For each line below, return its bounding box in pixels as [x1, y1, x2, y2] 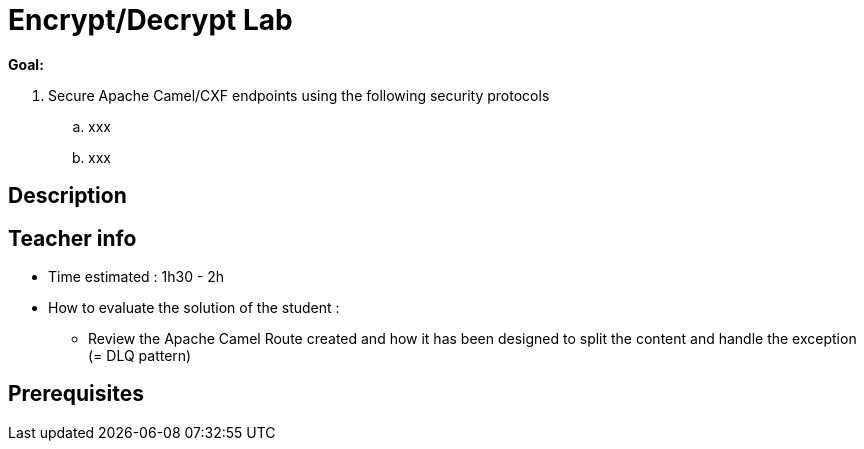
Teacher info [8, 225, 137, 251]
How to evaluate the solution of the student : [48, 299, 340, 317]
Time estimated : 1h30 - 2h [48, 268, 225, 286]
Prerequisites [8, 381, 144, 407]
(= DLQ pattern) [88, 347, 192, 365]
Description [8, 183, 127, 209]
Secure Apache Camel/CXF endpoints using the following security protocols [48, 86, 550, 104]
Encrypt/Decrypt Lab [8, 3, 293, 37]
